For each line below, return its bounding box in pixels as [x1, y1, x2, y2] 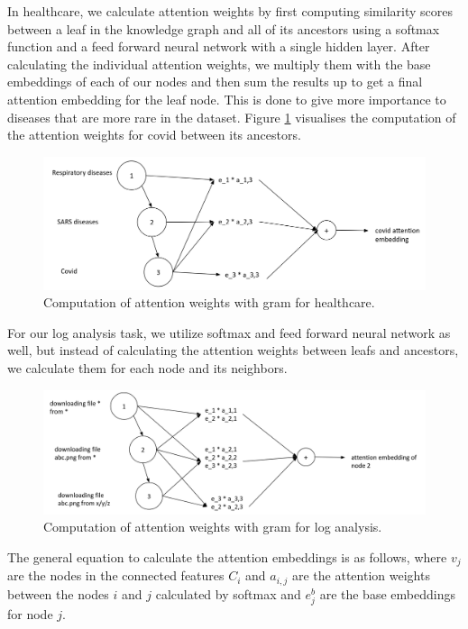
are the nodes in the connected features [7, 566, 225, 585]
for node [7, 605, 53, 624]
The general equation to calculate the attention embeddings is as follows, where [7, 548, 447, 567]
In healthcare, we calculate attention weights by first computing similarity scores [7, 2, 454, 20]
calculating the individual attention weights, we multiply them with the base [7, 54, 431, 73]
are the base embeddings [319, 584, 455, 603]
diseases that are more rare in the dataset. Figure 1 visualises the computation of [7, 107, 456, 126]
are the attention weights [291, 566, 430, 585]
